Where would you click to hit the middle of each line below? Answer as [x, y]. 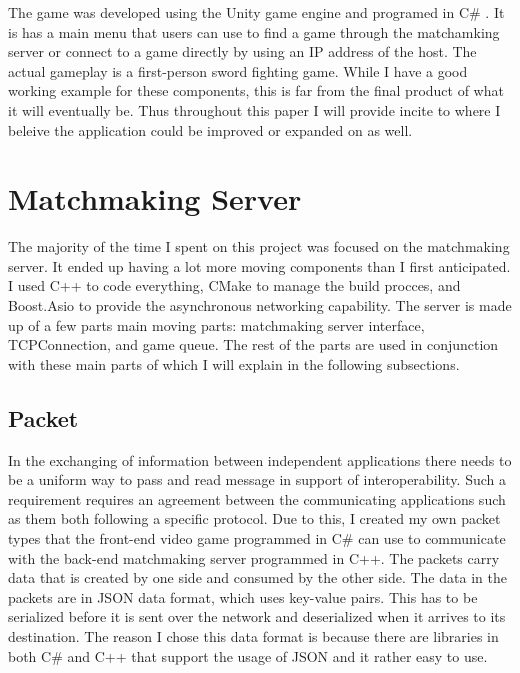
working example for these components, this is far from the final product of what [256, 90]
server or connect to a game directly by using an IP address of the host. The [242, 51]
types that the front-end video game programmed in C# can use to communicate [257, 538]
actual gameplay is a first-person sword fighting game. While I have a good [238, 70]
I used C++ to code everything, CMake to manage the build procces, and [234, 285]
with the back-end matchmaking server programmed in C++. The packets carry [254, 557]
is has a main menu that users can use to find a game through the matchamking [254, 31]
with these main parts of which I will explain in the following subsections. [234, 363]
